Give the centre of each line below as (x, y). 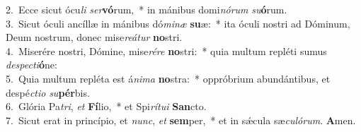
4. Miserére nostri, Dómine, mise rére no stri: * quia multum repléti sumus (166, 50)
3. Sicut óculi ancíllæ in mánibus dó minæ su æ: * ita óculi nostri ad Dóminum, (178, 23)
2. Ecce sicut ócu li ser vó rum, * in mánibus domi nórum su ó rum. (147, 9)
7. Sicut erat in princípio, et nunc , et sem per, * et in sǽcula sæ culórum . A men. (181, 120)
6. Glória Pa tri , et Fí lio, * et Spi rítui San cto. (106, 106)
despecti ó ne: (31, 65)
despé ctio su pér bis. (48, 92)
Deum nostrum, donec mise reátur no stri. (94, 37)
